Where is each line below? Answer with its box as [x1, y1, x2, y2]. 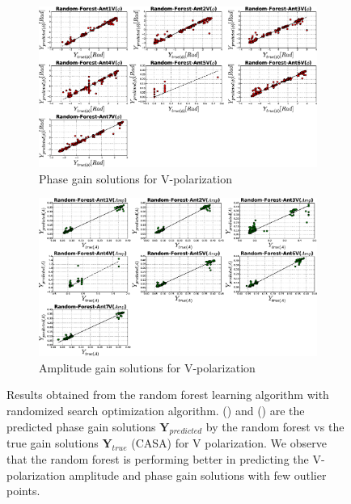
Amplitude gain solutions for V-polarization [39, 359, 256, 376]
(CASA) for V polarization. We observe [131, 435, 327, 451]
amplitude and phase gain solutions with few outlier [69, 466, 327, 483]
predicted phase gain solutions [6, 418, 156, 435]
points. [6, 482, 40, 499]
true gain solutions [6, 435, 99, 451]
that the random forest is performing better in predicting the [6, 451, 309, 467]
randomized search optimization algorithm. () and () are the [6, 402, 305, 419]
